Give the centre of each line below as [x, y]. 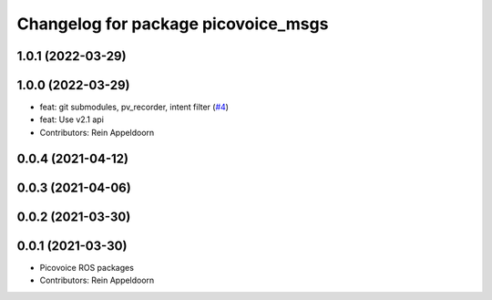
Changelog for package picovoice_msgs [173, 24]
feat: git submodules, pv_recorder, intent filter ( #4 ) [134, 107]
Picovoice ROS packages [87, 267]
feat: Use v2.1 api [72, 119]
